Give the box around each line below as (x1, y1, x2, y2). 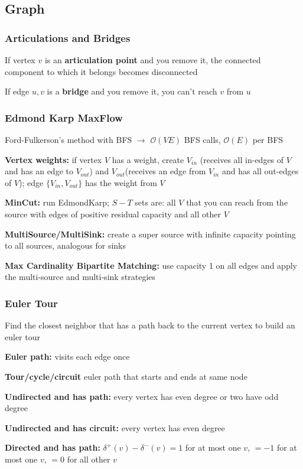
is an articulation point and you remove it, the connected (44, 54, 261, 66)
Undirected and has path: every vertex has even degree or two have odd (5, 390, 279, 402)
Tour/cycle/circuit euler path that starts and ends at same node (5, 370, 247, 382)
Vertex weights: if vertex (5, 153, 102, 165)
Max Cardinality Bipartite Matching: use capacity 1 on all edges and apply (5, 259, 297, 271)
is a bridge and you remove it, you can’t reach (47, 85, 217, 97)
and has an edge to (5, 165, 73, 177)
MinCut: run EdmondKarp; (5, 196, 109, 209)
